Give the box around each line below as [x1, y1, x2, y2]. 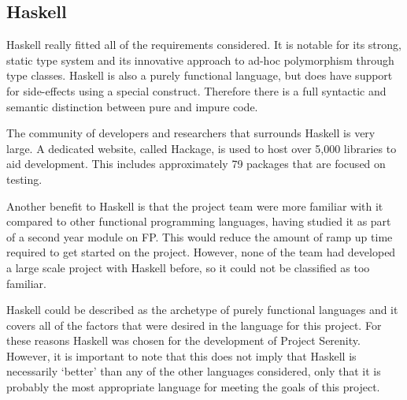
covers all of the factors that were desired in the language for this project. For [6, 316, 382, 333]
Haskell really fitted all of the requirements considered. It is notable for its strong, [6, 36, 401, 53]
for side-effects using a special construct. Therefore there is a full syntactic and [6, 82, 387, 99]
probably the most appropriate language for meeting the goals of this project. [6, 379, 380, 395]
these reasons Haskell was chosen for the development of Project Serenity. [6, 332, 361, 349]
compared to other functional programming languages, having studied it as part [6, 213, 391, 230]
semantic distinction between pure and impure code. [6, 98, 258, 114]
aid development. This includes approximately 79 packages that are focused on [6, 155, 386, 172]
